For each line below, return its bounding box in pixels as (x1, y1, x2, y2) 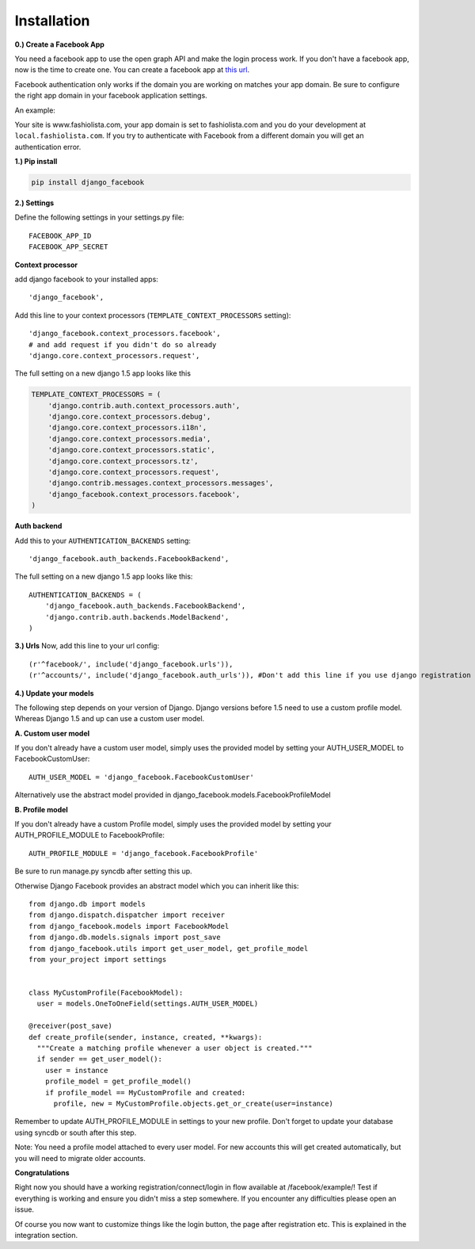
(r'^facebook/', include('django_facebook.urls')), (28, 659, 234, 669)
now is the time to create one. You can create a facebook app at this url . (14, 65, 249, 74)
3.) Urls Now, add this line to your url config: (14, 641, 160, 651)
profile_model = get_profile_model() (44, 1077, 192, 1086)
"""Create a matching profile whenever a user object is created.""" (36, 1044, 313, 1053)
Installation (14, 12, 90, 29)
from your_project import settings (28, 955, 167, 964)
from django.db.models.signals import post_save (28, 933, 221, 942)
